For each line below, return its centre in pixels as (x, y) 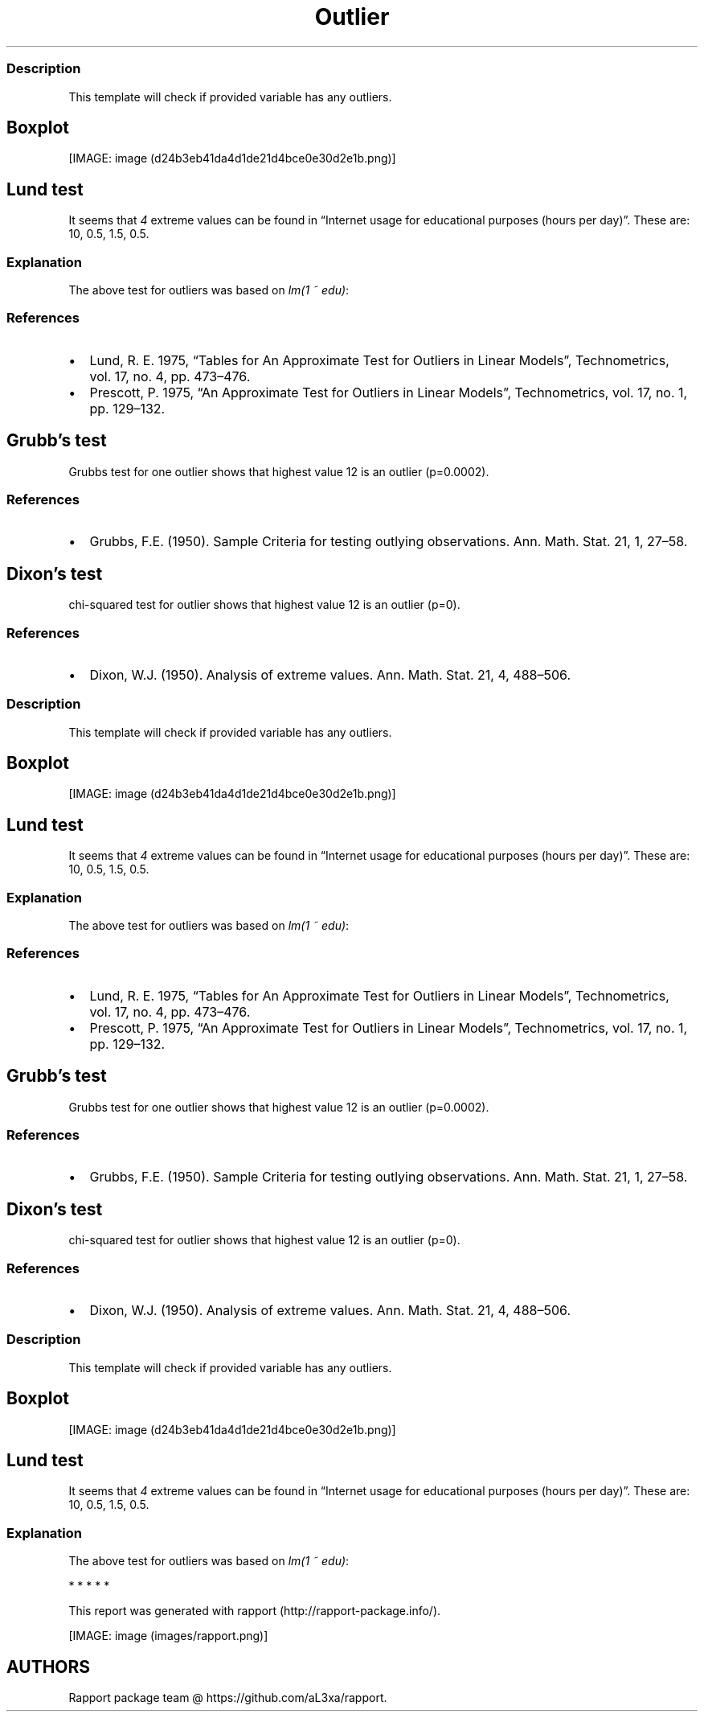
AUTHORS (49, 1667)
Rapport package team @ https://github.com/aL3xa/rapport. (228, 1698)
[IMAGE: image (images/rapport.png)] (168, 1636)
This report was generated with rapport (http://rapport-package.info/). (255, 1611)
